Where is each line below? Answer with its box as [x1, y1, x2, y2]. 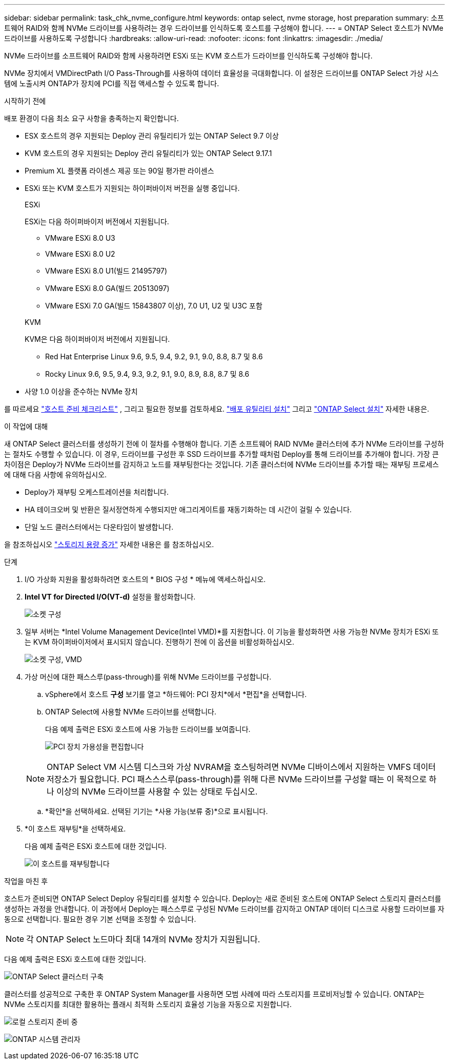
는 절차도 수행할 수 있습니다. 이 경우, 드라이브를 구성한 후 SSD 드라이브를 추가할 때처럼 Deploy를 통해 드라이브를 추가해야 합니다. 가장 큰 [4, 450, 439, 458]
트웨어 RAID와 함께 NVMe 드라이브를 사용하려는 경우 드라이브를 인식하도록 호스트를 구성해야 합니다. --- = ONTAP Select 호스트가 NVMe [4, 24, 443, 32]
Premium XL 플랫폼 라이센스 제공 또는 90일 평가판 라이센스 [25, 166, 214, 175]
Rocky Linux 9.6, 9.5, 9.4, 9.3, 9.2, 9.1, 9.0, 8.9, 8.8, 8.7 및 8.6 [45, 370, 250, 378]
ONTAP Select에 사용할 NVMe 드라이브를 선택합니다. [45, 707, 217, 716]
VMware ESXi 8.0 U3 [45, 234, 115, 242]
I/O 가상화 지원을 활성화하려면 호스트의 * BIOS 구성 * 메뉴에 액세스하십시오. [25, 575, 266, 584]
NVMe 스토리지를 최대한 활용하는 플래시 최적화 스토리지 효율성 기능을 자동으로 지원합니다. [4, 1000, 292, 1009]
